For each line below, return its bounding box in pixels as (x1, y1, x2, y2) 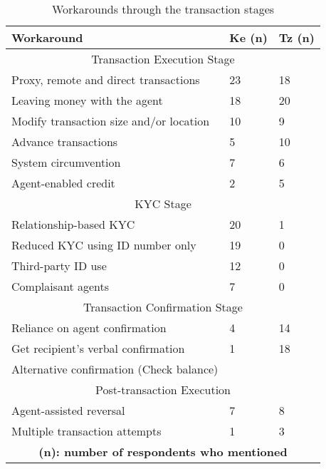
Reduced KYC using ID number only (11, 237, 196, 253)
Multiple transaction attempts (11, 423, 162, 439)
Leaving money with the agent (11, 92, 163, 108)
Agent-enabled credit (11, 175, 115, 191)
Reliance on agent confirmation (11, 319, 167, 336)
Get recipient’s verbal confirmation (11, 340, 185, 356)
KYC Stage (135, 195, 191, 212)
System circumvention (11, 154, 121, 170)
